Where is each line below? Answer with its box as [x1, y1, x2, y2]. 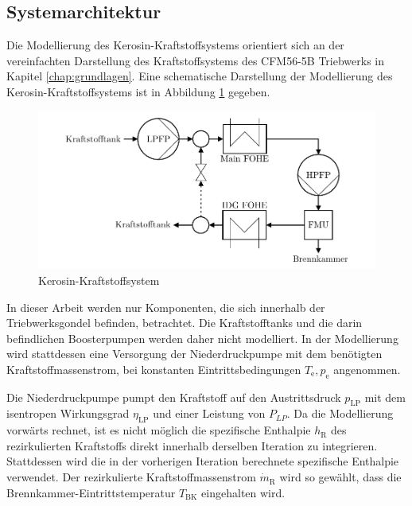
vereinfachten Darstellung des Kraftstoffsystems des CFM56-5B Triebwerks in [6, 52, 385, 68]
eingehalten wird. [201, 484, 286, 500]
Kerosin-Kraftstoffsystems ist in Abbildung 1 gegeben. [6, 83, 270, 99]
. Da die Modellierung [286, 405, 394, 422]
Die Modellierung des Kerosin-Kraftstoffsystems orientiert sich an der [6, 37, 344, 53]
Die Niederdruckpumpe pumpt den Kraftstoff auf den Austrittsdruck [6, 388, 341, 405]
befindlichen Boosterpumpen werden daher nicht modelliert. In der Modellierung [6, 329, 398, 346]
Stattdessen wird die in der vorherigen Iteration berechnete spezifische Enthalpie [6, 453, 399, 469]
